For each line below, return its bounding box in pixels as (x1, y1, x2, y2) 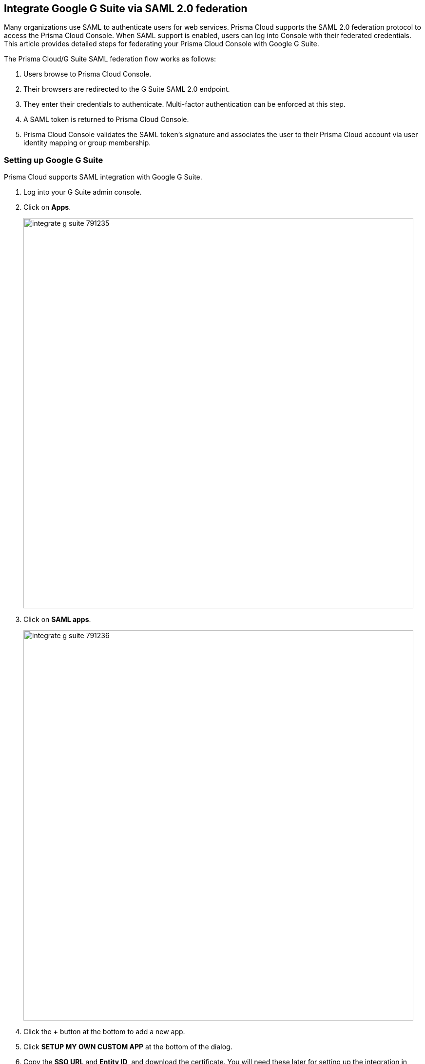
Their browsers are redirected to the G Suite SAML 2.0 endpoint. (23, 85, 230, 94)
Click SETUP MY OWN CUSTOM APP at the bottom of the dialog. (23, 1043, 232, 1051)
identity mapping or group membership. (23, 139, 151, 147)
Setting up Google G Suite (4, 155, 103, 165)
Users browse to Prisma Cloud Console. (23, 70, 152, 79)
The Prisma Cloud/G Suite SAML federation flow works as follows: (4, 55, 216, 63)
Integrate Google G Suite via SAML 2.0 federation (4, 2, 248, 15)
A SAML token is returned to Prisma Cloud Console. (23, 115, 189, 124)
